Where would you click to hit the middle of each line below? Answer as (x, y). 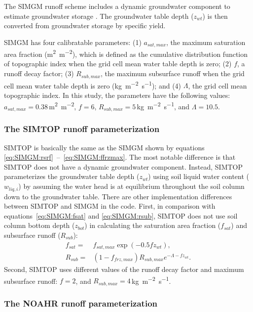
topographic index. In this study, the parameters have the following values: (117, 95)
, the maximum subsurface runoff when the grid (172, 73)
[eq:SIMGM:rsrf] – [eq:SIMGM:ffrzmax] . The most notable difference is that (120, 157)
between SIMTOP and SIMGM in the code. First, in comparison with (110, 206)
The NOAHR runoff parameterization (81, 303)
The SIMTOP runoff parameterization (82, 129)
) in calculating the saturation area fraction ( (153, 225)
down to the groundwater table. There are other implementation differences (118, 196)
